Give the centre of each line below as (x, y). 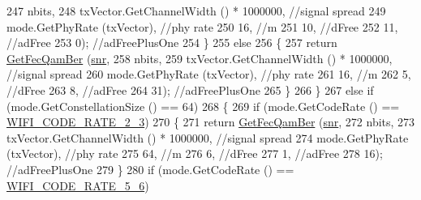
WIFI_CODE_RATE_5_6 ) (78, 185)
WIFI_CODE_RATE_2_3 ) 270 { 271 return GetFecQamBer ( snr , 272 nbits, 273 (211, 122)
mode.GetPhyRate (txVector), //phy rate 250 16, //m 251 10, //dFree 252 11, (202, 26)
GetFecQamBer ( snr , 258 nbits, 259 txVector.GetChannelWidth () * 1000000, (200, 58)
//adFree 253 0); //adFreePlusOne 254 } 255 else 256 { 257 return (172, 43)
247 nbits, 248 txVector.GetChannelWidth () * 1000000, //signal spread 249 (196, 11)
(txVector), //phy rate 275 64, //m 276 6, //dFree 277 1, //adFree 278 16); (195, 153)
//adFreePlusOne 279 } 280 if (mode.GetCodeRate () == (150, 169)
